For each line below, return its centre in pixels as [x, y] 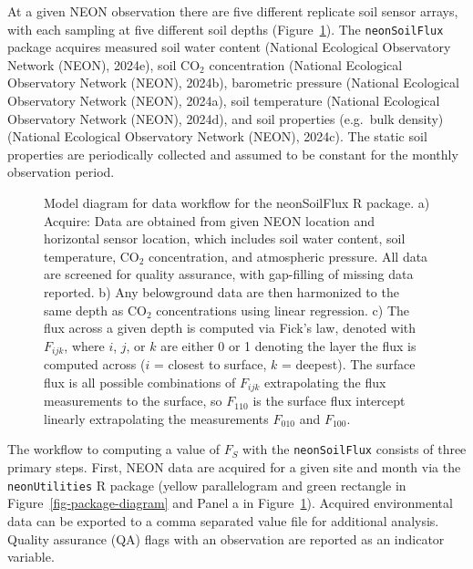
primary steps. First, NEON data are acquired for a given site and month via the [234, 467]
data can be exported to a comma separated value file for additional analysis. [223, 520]
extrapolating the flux [325, 382]
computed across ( [95, 364]
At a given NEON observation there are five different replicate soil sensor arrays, [233, 11]
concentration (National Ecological [306, 64]
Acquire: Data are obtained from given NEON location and [209, 220]
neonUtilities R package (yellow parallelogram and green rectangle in [207, 485]
